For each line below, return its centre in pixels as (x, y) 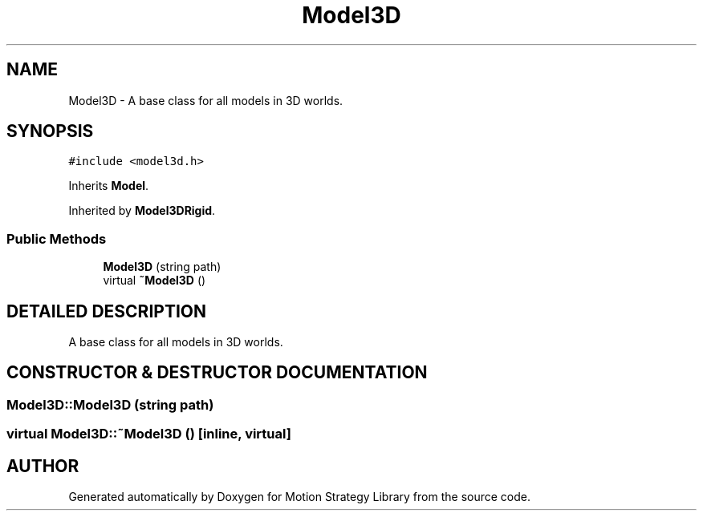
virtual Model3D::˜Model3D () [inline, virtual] (149, 434)
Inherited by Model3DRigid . (142, 211)
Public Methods (57, 238)
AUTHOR (43, 466)
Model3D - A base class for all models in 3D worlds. (206, 100)
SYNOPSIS (50, 131)
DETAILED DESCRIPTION (107, 311)
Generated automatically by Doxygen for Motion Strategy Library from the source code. (300, 497)
